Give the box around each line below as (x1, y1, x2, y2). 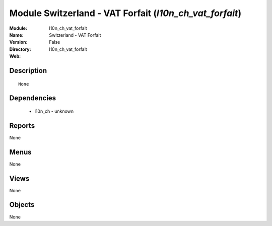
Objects (9, 200, 35, 209)
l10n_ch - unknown (34, 108, 74, 114)
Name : (9, 32, 24, 38)
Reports (9, 121, 35, 130)
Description (9, 66, 47, 75)
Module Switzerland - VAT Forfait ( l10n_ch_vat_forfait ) (9, 8, 242, 19)
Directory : (9, 46, 31, 52)
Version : (9, 39, 28, 45)
